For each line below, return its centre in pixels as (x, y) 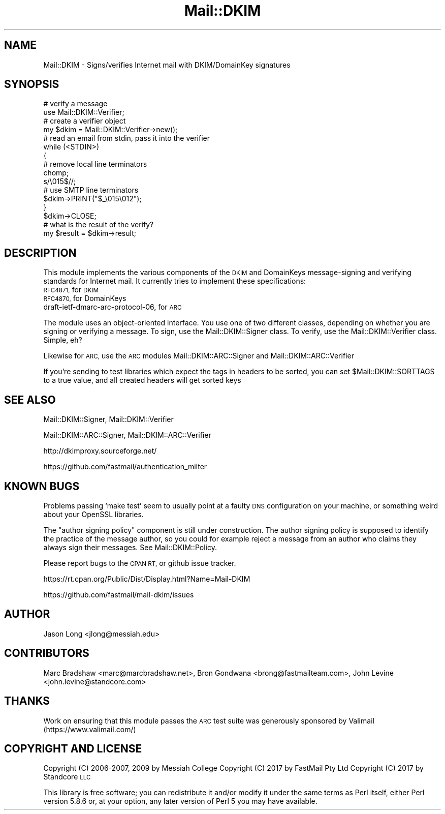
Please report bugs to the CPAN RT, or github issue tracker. (140, 563)
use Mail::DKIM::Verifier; (84, 112)
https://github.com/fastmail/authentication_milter (125, 467)
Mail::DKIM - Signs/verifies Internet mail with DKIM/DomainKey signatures (167, 65)
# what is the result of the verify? (99, 225)
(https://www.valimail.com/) (90, 729)
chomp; (56, 173)
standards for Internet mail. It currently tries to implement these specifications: (175, 281)
